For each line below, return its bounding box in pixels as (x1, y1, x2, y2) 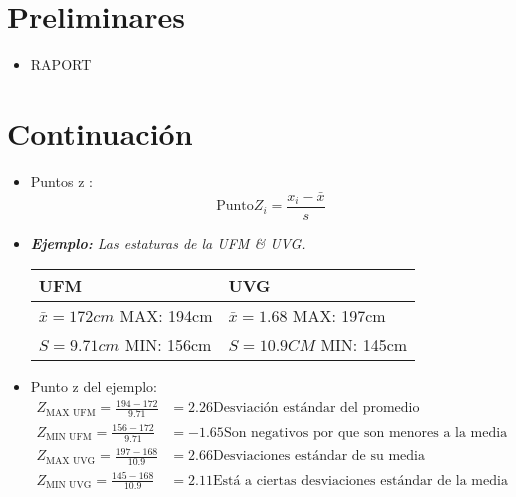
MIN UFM (45, 432, 92, 443)
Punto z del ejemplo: (30, 376, 157, 397)
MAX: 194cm (119, 304, 213, 328)
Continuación (7, 112, 193, 153)
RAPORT (30, 54, 92, 75)
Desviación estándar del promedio (212, 401, 420, 416)
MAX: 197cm (292, 304, 386, 328)
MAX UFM (45, 407, 96, 418)
